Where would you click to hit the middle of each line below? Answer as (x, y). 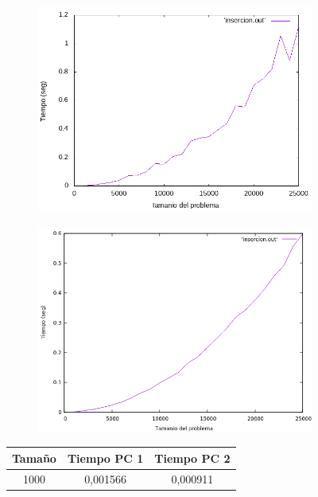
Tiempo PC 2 (192, 458)
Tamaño (34, 458)
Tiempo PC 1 (105, 458)
